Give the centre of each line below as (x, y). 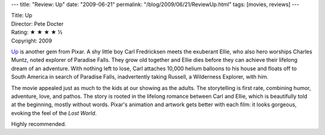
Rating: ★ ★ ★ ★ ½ (37, 32)
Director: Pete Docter (37, 23)
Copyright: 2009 (32, 40)
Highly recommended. (39, 124)
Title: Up (22, 16)
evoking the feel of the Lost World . (54, 113)
